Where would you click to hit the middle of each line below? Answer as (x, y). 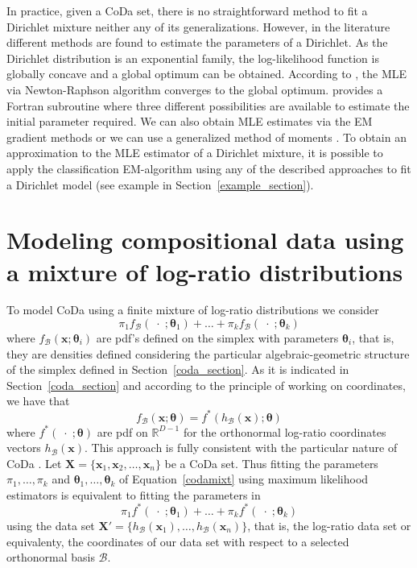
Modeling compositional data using (205, 240)
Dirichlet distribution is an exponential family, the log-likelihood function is (193, 58)
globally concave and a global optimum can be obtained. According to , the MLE (207, 74)
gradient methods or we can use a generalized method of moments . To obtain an (206, 137)
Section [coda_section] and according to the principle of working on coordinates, (206, 385)
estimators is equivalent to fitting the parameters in (134, 494)
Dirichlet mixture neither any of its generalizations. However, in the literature (198, 26)
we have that (38, 401)
